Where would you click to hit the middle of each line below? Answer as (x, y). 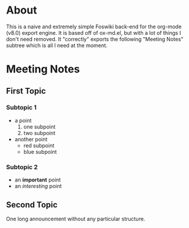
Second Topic (32, 205)
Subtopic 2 (22, 167)
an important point (38, 180)
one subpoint (39, 127)
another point (31, 139)
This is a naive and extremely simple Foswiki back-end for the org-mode (94, 27)
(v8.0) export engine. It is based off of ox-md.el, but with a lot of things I (94, 32)
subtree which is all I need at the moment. (57, 45)
